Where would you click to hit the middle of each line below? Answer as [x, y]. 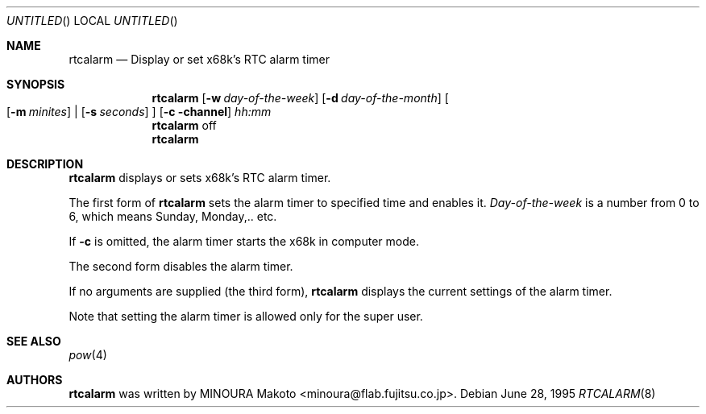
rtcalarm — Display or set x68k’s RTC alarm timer [199, 59]
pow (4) [88, 355]
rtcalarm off [184, 125]
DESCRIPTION [45, 164]
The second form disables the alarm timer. [181, 266]
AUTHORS [35, 380]
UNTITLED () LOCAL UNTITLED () [92, 21]
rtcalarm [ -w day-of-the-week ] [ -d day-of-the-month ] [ [300, 98]
